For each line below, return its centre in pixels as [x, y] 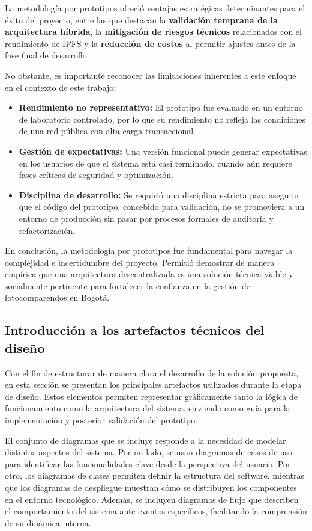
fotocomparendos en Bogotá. [57, 297]
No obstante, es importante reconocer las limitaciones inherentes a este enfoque [151, 75]
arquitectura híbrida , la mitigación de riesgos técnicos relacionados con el [153, 32]
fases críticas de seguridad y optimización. [96, 175]
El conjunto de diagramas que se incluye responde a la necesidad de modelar [145, 440]
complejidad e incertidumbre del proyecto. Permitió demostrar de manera [140, 262]
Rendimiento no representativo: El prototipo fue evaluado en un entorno [161, 107]
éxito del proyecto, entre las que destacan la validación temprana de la [141, 20]
